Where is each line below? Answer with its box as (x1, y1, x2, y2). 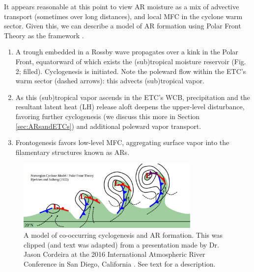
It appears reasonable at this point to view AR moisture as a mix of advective (4, 1, 239, 11)
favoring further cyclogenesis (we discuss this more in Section (15, 111, 200, 121)
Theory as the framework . (4, 30, 84, 40)
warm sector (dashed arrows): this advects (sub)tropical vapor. (15, 75, 204, 86)
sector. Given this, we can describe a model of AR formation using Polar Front (4, 21, 241, 31)
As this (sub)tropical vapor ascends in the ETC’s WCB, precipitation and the (15, 92, 250, 102)
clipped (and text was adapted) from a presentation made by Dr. (24, 239, 219, 249)
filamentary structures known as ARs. (15, 147, 130, 157)
